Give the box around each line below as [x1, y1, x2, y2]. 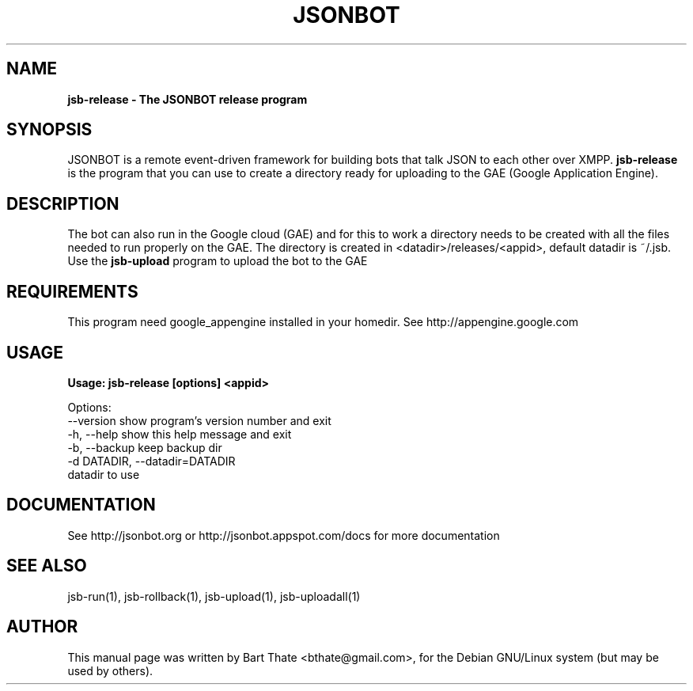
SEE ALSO [6, 556, 87, 576]
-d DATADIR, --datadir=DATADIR [67, 454, 236, 468]
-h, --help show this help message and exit [67, 427, 292, 441]
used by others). [67, 663, 153, 678]
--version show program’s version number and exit [67, 413, 331, 427]
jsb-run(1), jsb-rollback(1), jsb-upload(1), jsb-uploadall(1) [67, 589, 361, 603]
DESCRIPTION [6, 193, 119, 214]
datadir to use [67, 467, 140, 481]
